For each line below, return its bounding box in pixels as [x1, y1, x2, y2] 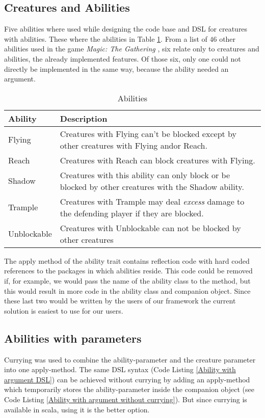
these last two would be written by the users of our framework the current [4, 295, 236, 306]
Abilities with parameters [4, 330, 142, 346]
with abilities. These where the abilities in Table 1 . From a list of [4, 33, 207, 44]
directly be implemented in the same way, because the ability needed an [4, 63, 229, 74]
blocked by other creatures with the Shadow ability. [60, 180, 244, 192]
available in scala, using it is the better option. [4, 404, 150, 414]
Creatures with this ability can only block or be [60, 169, 230, 181]
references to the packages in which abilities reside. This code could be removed [4, 265, 253, 276]
